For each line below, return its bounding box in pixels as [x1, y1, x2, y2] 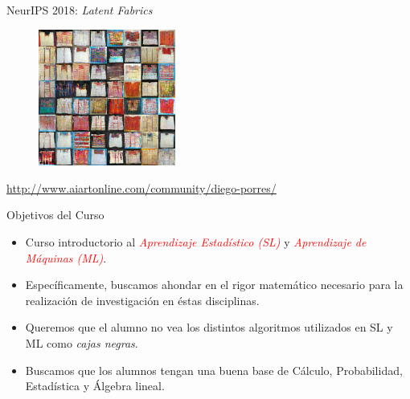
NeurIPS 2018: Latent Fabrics [6, 2, 153, 18]
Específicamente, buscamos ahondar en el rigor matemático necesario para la [25, 276, 404, 293]
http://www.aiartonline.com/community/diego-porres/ [6, 179, 277, 196]
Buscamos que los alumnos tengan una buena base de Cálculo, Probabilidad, [25, 361, 403, 378]
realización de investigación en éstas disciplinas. [25, 291, 260, 308]
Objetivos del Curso [6, 206, 105, 223]
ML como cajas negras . [25, 334, 138, 351]
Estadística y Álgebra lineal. [25, 377, 165, 394]
